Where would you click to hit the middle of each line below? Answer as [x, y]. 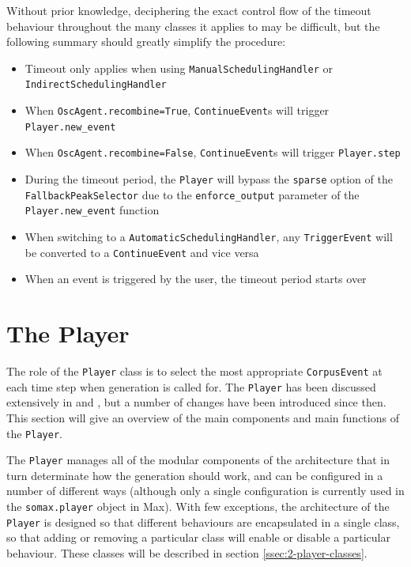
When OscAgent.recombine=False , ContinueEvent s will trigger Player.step [213, 152]
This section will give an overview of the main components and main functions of [203, 417]
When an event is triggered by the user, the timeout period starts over [196, 279]
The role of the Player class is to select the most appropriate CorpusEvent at [194, 371]
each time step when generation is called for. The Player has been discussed [191, 386]
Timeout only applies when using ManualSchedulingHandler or [179, 68]
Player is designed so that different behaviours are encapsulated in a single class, [203, 522]
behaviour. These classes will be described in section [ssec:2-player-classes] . [187, 552]
